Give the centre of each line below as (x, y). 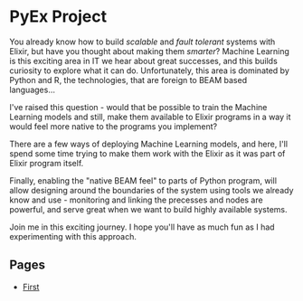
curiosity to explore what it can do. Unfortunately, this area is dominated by (149, 71)
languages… (33, 89)
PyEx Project (58, 17)
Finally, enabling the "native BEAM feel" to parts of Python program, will (143, 180)
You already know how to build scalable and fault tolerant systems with (142, 42)
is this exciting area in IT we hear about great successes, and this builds (143, 61)
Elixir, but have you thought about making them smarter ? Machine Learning (149, 51)
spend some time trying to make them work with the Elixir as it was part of (147, 153)
